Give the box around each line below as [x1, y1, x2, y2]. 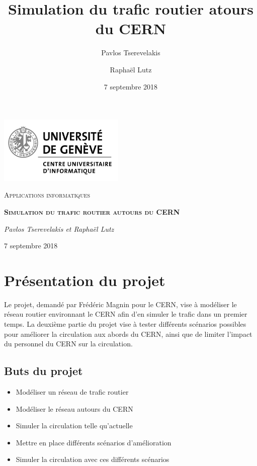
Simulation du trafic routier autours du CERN [4, 206, 180, 217]
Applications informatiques [4, 190, 91, 200]
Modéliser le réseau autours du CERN [16, 403, 133, 414]
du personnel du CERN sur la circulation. [4, 338, 133, 349]
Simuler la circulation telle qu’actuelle [16, 420, 133, 431]
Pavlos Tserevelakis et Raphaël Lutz [4, 223, 114, 234]
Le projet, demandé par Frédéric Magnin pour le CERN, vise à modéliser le [4, 299, 237, 309]
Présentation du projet [4, 269, 165, 290]
